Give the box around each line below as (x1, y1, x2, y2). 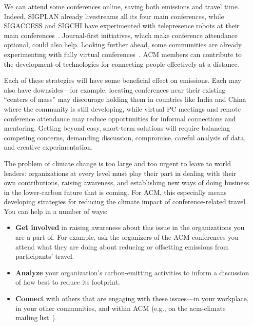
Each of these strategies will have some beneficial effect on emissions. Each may (4, 75, 241, 85)
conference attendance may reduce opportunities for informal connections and (4, 113, 236, 123)
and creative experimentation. (4, 142, 93, 152)
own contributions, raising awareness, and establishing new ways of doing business (4, 177, 249, 188)
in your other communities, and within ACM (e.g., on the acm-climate (15, 303, 226, 313)
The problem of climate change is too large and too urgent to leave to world (4, 158, 231, 168)
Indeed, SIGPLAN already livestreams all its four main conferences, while (4, 11, 224, 21)
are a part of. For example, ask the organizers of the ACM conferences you (15, 232, 238, 242)
